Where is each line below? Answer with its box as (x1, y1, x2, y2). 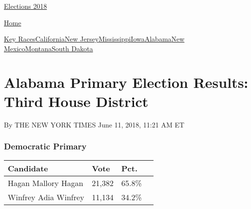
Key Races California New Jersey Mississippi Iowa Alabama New (4, 34, 185, 44)
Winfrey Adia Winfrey (8, 191, 84, 203)
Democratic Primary (4, 140, 87, 152)
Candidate (8, 162, 48, 174)
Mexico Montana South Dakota (4, 43, 93, 53)
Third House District (4, 91, 149, 111)
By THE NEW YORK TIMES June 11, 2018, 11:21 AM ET (4, 119, 185, 129)
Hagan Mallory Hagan (8, 177, 83, 188)
